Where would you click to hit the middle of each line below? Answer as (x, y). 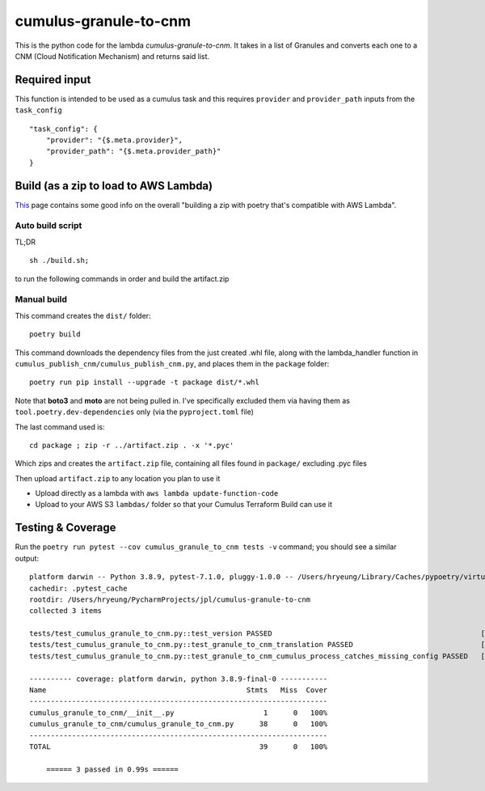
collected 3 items (66, 611)
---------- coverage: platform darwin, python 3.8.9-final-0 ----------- (179, 679)
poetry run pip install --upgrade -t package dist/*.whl (145, 383)
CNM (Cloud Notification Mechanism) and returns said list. (112, 56)
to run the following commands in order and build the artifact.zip (122, 278)
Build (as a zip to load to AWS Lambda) (114, 186)
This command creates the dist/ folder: (83, 315)
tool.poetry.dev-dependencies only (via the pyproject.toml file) (135, 412)
